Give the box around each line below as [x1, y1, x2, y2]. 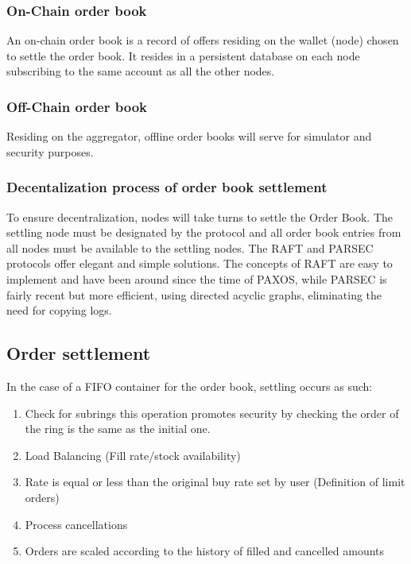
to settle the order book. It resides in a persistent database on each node [6, 47, 360, 64]
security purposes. [6, 143, 94, 160]
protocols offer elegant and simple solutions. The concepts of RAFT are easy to [6, 255, 393, 272]
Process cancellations [25, 516, 128, 532]
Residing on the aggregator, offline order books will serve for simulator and [6, 128, 372, 145]
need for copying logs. [6, 302, 112, 319]
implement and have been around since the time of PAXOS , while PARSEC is [6, 271, 387, 287]
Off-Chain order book [6, 96, 148, 116]
